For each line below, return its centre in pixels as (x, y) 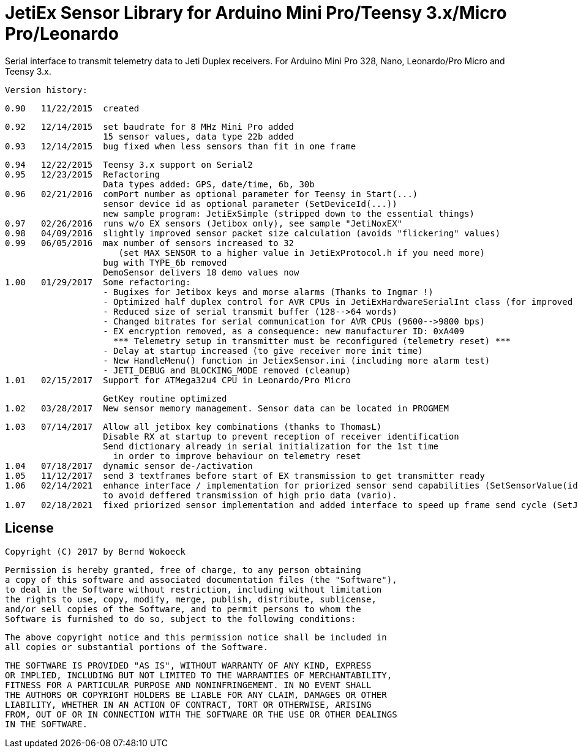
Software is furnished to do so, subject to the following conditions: (181, 619)
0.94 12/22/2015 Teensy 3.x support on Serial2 (129, 164)
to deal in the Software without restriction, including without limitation (193, 589)
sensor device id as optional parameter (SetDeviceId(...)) (250, 204)
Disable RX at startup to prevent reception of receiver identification (281, 436)
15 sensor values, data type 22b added (199, 136)
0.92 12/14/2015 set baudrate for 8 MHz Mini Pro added (150, 126)
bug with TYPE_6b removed (165, 262)
